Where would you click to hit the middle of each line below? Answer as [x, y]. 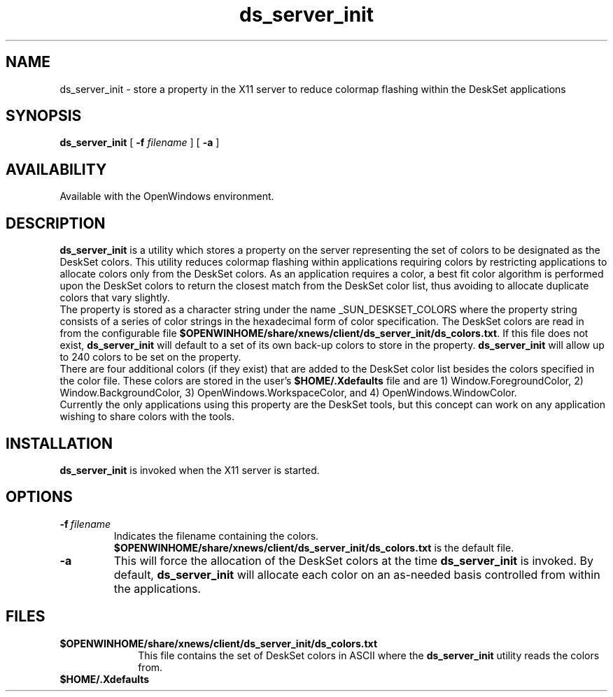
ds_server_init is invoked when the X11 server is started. [190, 470]
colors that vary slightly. [115, 298]
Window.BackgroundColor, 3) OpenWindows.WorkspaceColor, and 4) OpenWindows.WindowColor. [288, 393]
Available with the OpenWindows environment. [167, 196]
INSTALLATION [59, 443]
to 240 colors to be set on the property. [150, 357]
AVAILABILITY [56, 169]
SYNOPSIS [44, 116]
